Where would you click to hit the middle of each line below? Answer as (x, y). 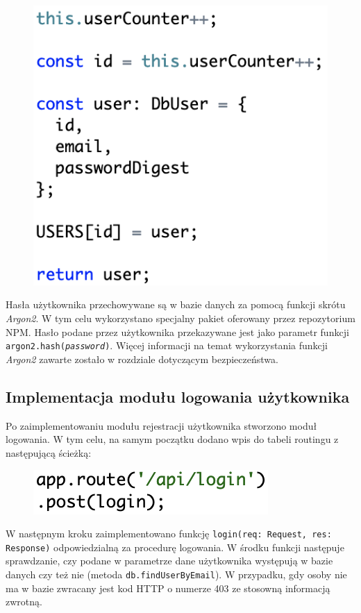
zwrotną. (24, 602)
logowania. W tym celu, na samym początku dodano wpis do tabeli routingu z (172, 439)
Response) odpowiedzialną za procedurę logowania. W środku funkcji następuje (175, 547)
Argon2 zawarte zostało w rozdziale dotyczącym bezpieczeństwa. (142, 359)
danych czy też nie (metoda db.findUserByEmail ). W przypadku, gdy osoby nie (176, 574)
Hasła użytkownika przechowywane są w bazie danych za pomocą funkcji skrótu (176, 304)
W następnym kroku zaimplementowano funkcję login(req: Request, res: (169, 534)
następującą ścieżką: (49, 452)
